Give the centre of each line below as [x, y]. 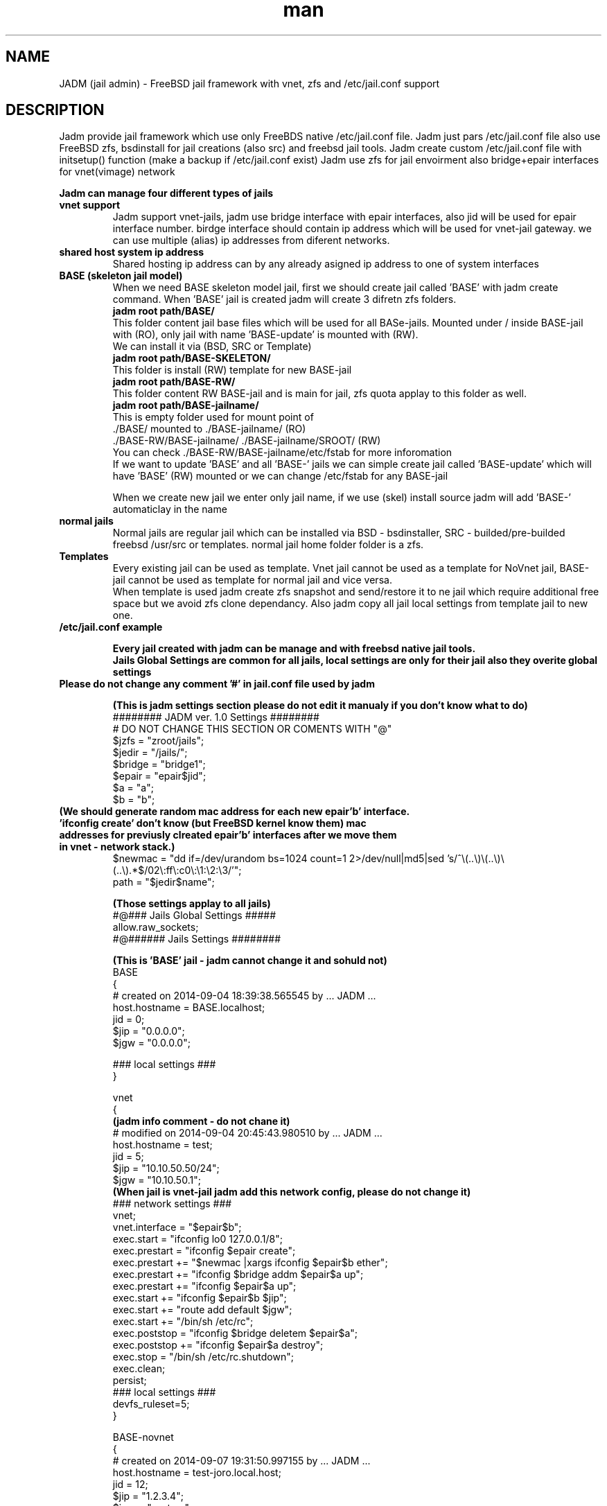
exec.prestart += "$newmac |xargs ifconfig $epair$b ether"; [250, 1263]
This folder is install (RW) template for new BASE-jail [232, 370]
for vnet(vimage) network [117, 172]
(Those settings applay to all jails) [192, 904]
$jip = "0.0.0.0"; [149, 1031]
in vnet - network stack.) [117, 847]
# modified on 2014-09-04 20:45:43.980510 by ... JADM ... [247, 1133]
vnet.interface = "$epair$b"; [177, 1227]
